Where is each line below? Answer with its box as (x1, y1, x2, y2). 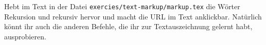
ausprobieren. (4, 31, 46, 41)
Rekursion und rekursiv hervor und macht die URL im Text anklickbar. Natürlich (4, 11, 262, 21)
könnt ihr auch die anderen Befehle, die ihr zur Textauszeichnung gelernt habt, (4, 21, 253, 32)
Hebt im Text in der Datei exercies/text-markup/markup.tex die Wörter (4, 1, 240, 11)
